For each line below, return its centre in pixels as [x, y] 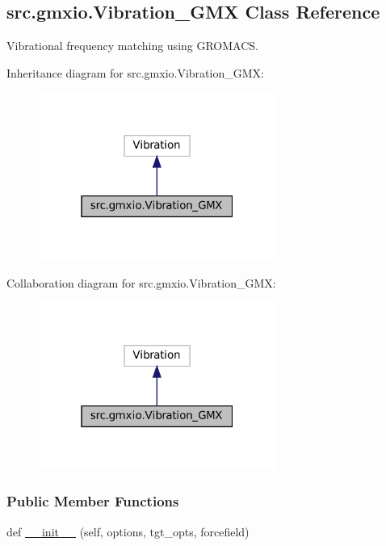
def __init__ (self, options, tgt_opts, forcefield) [128, 531]
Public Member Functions [93, 501]
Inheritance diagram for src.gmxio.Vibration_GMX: [135, 72]
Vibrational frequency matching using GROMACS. [132, 46]
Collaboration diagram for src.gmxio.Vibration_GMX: [141, 282]
